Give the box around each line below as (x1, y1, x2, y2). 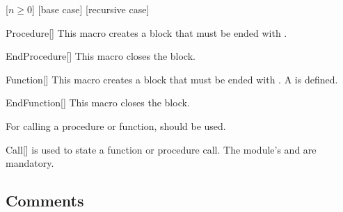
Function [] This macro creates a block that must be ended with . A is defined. (6, 72, 338, 86)
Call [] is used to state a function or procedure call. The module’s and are (6, 142, 317, 156)
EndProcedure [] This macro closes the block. (6, 49, 196, 63)
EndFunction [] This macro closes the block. (6, 95, 190, 110)
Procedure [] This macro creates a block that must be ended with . (6, 25, 287, 40)
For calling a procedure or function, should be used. (6, 118, 226, 133)
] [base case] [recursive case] (31, 2, 150, 16)
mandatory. (6, 156, 54, 170)
